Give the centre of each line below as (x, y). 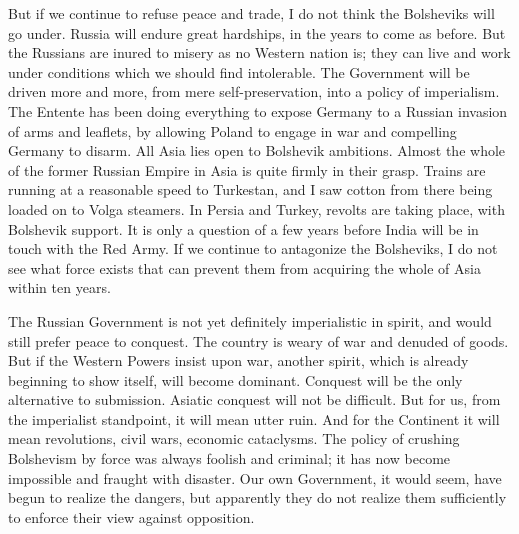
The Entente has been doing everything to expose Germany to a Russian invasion (258, 110)
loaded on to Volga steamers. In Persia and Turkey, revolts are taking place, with (256, 208)
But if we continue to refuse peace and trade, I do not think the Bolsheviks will (251, 13)
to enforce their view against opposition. (131, 516)
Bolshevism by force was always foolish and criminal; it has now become (229, 458)
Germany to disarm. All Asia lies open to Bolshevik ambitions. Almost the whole (257, 150)
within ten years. (59, 287)
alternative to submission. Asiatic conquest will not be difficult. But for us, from (254, 399)
